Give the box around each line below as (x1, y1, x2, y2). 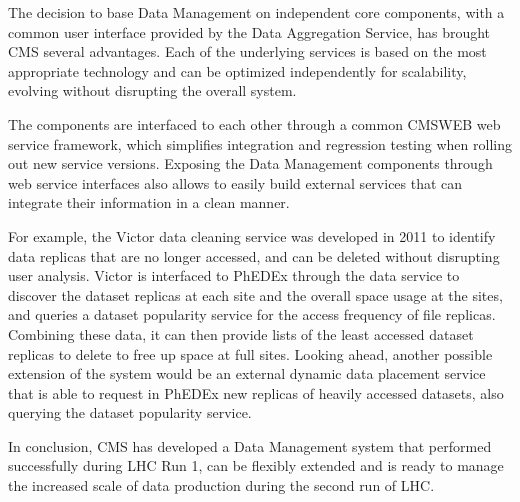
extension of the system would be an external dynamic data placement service (8, 363, 486, 384)
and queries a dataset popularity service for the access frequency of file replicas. (8, 304, 496, 325)
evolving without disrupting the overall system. (8, 80, 297, 101)
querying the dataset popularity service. (8, 402, 252, 423)
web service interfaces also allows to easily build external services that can (8, 172, 463, 193)
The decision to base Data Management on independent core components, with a (8, 2, 505, 22)
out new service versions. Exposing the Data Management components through (8, 153, 493, 174)
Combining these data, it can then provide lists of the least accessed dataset (8, 323, 474, 344)
